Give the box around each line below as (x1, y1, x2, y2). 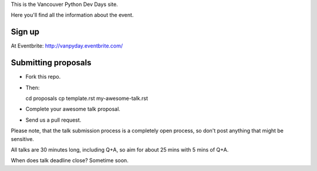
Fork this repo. (25, 73, 61, 81)
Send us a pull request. (25, 116, 82, 123)
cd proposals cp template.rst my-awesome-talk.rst (25, 95, 149, 102)
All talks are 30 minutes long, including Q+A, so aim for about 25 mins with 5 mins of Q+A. (11, 146, 229, 153)
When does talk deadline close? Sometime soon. (11, 157, 129, 164)
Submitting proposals (11, 58, 92, 68)
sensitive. (11, 135, 35, 142)
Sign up (11, 27, 40, 37)
